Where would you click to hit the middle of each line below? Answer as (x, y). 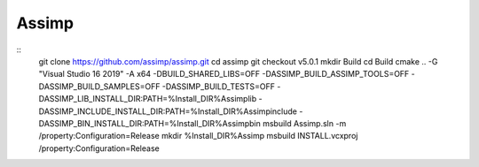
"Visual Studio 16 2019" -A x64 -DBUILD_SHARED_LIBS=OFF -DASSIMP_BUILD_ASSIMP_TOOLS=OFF (224, 74)
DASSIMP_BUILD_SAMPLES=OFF (99, 86)
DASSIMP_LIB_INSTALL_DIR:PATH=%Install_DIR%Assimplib (148, 99)
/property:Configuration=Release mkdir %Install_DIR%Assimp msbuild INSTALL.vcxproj (198, 136)
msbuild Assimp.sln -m (304, 123)
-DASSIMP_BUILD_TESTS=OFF (218, 86)
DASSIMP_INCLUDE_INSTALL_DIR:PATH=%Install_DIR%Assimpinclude (168, 111)
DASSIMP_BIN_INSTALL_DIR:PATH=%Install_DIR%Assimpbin (150, 123)
